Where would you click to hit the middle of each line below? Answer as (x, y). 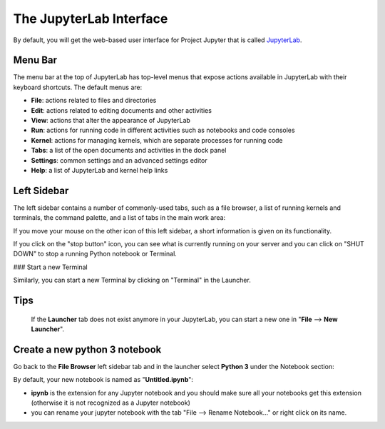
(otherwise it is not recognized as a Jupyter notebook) (111, 403)
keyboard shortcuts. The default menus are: (78, 87)
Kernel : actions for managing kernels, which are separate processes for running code (157, 140)
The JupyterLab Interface (91, 19)
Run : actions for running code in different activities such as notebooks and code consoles (163, 130)
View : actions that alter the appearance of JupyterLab (111, 121)
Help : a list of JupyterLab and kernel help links (99, 170)
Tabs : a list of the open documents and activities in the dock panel (129, 151)
